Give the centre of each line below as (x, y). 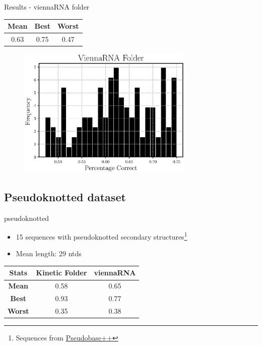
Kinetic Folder (61, 273)
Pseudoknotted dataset (65, 196)
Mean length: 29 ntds (49, 253)
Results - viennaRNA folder (47, 7)
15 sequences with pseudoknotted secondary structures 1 (102, 236)
